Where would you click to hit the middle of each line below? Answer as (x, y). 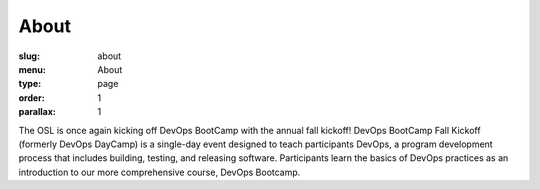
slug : (29, 56)
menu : (32, 69)
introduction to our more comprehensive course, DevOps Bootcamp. (159, 172)
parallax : (37, 112)
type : (30, 84)
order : (31, 97)
